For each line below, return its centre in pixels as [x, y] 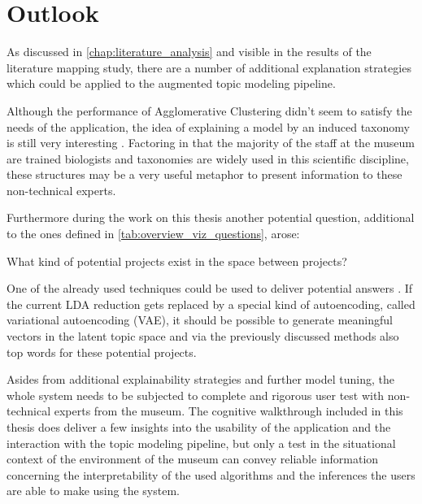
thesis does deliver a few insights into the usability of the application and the [199, 427]
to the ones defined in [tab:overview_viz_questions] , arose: [153, 234]
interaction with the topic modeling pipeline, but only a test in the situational [201, 443]
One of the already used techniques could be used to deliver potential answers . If [210, 288]
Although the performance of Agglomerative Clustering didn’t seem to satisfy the [209, 110]
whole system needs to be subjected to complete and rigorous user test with [196, 395]
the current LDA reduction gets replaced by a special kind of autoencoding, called [211, 304]
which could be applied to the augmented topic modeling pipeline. [171, 83]
